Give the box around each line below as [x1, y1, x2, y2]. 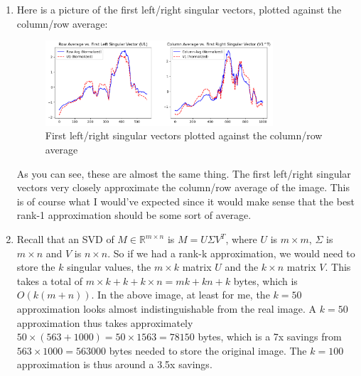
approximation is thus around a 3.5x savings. [16, 357, 212, 372]
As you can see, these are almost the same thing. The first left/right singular [16, 166, 351, 181]
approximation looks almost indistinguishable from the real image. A [16, 301, 317, 316]
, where [225, 232, 257, 247]
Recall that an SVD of [16, 232, 114, 247]
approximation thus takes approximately [16, 315, 193, 330]
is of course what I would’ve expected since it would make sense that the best [16, 193, 355, 208]
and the [225, 259, 259, 274]
